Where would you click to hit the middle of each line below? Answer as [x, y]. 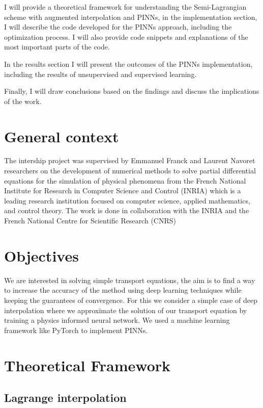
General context [62, 136]
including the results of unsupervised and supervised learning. [100, 74]
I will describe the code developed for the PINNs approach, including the [118, 27]
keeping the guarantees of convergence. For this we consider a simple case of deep [131, 300]
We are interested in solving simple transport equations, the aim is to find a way [130, 280]
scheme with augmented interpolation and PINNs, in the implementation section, [131, 17]
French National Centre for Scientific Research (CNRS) [90, 221]
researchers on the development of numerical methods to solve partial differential [130, 171]
